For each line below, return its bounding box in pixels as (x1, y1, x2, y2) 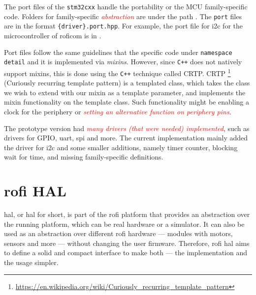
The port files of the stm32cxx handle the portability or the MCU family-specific (4, 1, 248, 11)
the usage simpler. (4, 257, 59, 268)
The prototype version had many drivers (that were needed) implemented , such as (4, 123, 250, 133)
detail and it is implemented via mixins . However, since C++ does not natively (4, 56, 242, 67)
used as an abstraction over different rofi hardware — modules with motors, (4, 228, 233, 239)
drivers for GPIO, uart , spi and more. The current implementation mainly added (4, 133, 248, 143)
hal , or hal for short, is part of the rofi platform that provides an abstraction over (4, 209, 250, 219)
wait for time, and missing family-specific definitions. (4, 152, 163, 162)
